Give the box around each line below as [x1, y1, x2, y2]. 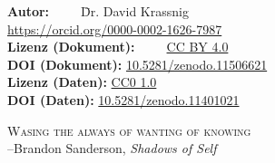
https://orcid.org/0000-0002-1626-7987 [7, 19, 222, 38]
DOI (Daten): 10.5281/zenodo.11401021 [7, 90, 240, 109]
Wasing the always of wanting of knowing [7, 120, 251, 139]
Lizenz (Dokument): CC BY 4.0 [7, 37, 229, 56]
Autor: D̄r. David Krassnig [7, 2, 189, 20]
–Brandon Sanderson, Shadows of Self [7, 139, 217, 158]
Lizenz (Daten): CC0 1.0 [7, 72, 157, 91]
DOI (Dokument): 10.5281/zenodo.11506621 [7, 54, 268, 73]
